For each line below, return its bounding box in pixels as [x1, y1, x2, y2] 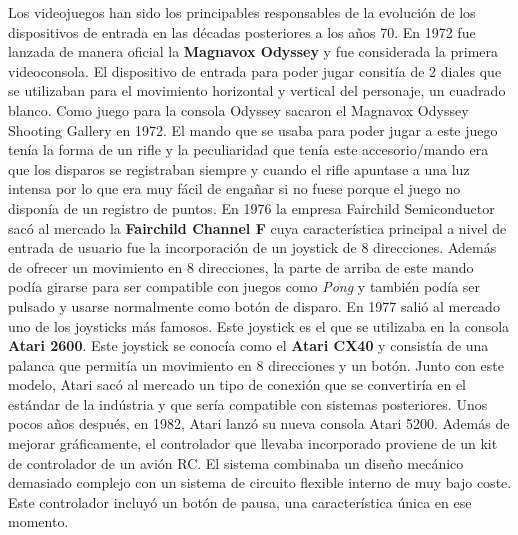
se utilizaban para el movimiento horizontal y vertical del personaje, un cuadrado [8, 80, 506, 101]
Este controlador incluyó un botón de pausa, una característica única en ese [8, 491, 472, 512]
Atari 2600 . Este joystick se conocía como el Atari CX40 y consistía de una [8, 335, 489, 356]
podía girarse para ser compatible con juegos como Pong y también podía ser [8, 276, 481, 297]
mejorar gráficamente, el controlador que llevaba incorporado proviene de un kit [8, 433, 498, 454]
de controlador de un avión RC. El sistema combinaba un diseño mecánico [8, 452, 464, 473]
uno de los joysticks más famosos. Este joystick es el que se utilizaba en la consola [8, 315, 510, 336]
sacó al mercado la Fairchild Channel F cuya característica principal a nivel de [8, 217, 507, 238]
